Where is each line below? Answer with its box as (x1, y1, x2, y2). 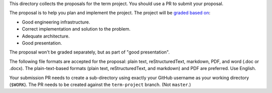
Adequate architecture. (22, 33, 70, 39)
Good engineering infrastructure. (22, 19, 90, 25)
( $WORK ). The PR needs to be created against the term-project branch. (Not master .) (9, 81, 191, 87)
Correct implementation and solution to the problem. (22, 26, 131, 32)
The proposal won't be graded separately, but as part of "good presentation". (9, 49, 170, 55)
